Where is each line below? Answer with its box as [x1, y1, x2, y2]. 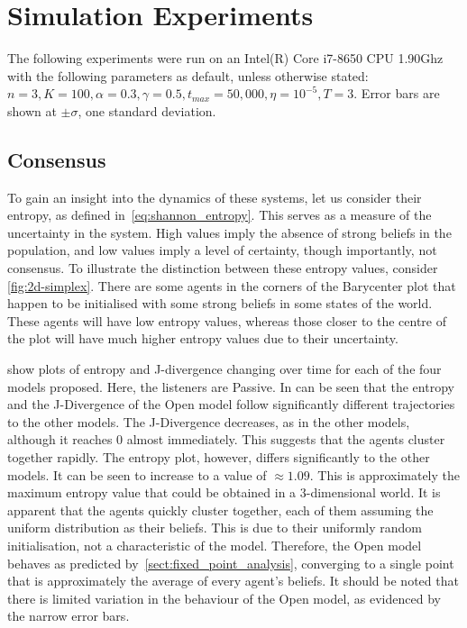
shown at [7, 101, 57, 120]
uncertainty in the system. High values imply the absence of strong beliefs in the [7, 223, 452, 241]
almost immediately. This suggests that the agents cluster [126, 430, 445, 449]
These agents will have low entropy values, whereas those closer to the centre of [7, 311, 447, 330]
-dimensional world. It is [306, 483, 441, 502]
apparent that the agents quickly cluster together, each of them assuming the [7, 500, 434, 519]
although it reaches [7, 430, 113, 449]
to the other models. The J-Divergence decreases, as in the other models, [7, 412, 410, 431]
